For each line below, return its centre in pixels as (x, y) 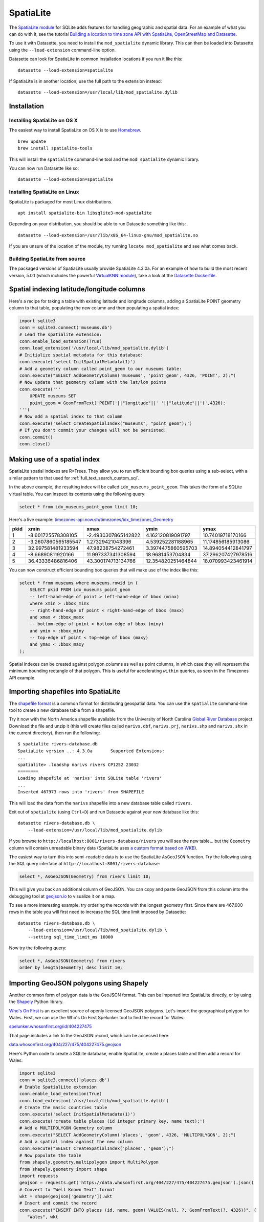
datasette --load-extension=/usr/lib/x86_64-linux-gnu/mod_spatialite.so (108, 235)
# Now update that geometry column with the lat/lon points (93, 382)
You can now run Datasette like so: (44, 168)
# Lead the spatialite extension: (61, 334)
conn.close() (35, 444)
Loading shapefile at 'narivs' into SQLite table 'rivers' (90, 778)
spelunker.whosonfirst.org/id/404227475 (51, 1026)
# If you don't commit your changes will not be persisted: (93, 430)
